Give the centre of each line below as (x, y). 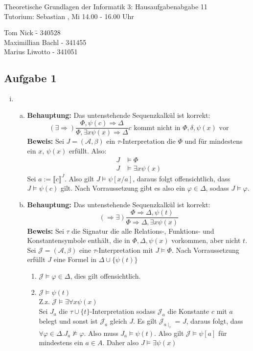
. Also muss (101, 333)
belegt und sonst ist (68, 320)
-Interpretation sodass (123, 311)
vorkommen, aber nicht (206, 240)
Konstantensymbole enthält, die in (79, 240)
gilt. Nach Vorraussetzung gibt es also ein (123, 188)
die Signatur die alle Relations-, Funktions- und (143, 230)
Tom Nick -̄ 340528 (32, 33)
